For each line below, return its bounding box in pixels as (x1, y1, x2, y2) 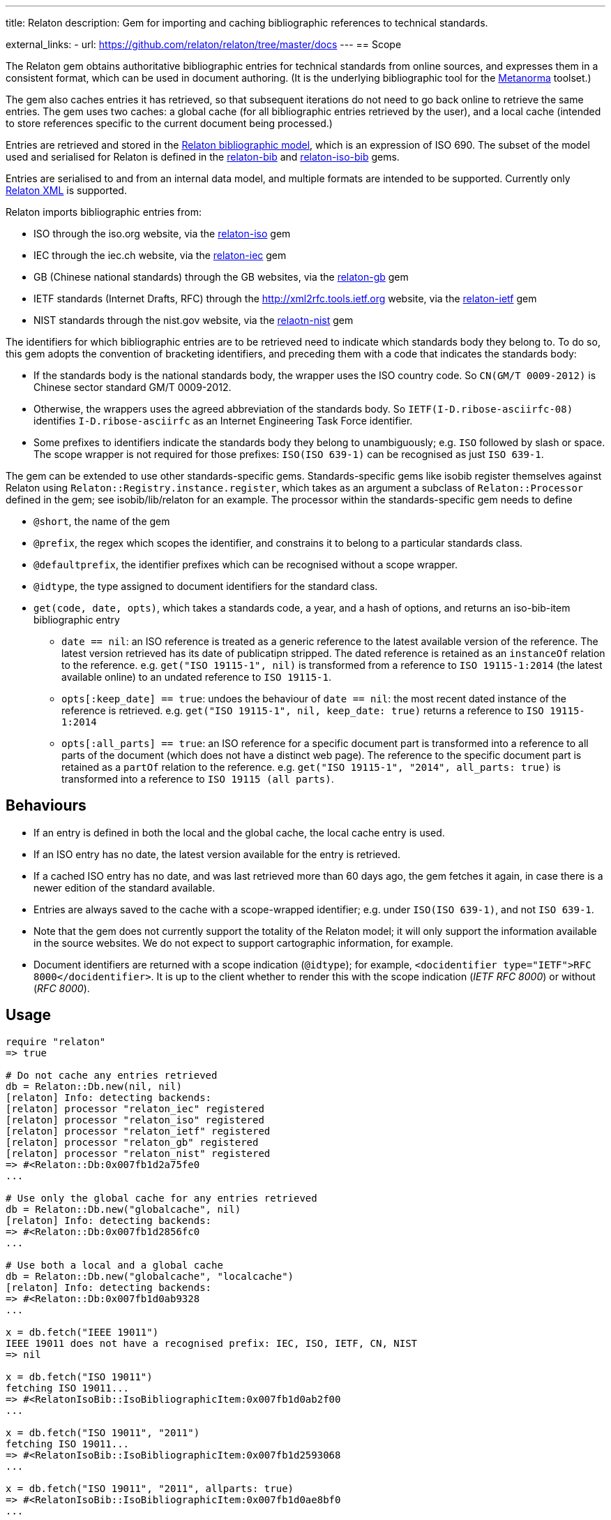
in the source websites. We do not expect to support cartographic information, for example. (33, 936, 453, 949)
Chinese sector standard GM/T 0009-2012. (33, 381, 232, 393)
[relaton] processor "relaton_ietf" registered (6, 1125, 271, 1137)
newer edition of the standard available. (33, 881, 216, 894)
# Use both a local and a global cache (6, 1259, 223, 1271)
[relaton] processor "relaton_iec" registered (6, 1102, 264, 1114)
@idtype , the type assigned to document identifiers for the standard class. (33, 580, 378, 592)
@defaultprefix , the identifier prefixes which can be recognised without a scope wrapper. (33, 559, 458, 570)
